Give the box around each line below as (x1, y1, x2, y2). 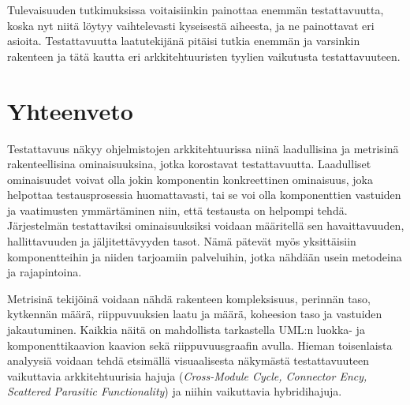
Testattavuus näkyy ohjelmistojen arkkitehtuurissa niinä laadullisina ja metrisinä (7, 140, 399, 156)
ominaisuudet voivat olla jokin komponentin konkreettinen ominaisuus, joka (7, 171, 373, 187)
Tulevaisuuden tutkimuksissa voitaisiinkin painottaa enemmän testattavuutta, (7, 2, 384, 17)
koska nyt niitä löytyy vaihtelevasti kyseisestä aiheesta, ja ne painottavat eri (7, 17, 375, 33)
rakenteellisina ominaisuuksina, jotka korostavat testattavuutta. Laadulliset (7, 156, 371, 172)
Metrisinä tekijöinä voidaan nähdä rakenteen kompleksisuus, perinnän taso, (7, 290, 371, 306)
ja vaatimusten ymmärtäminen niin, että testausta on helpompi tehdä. (7, 201, 348, 218)
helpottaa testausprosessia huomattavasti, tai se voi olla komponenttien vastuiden (7, 186, 401, 203)
